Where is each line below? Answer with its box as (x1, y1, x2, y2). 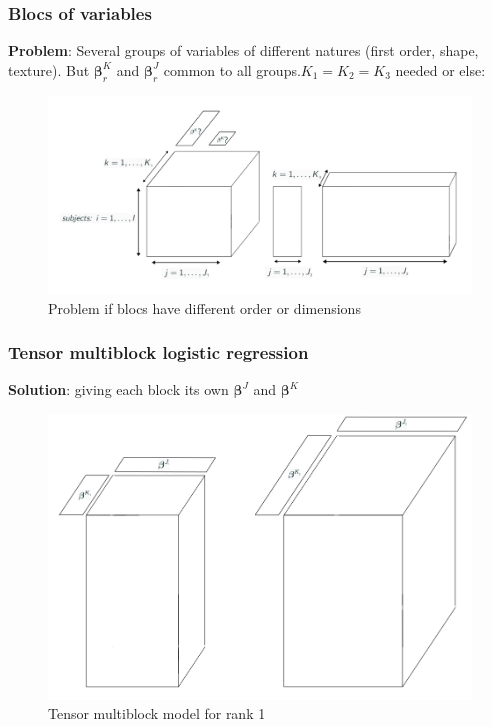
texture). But (8, 59, 90, 80)
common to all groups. (163, 59, 301, 80)
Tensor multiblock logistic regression (8, 340, 309, 365)
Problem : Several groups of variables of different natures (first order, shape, (8, 40, 479, 61)
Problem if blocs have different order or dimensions (48, 297, 361, 318)
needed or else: (395, 59, 486, 80)
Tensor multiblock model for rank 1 (48, 703, 266, 724)
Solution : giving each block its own (8, 379, 229, 400)
